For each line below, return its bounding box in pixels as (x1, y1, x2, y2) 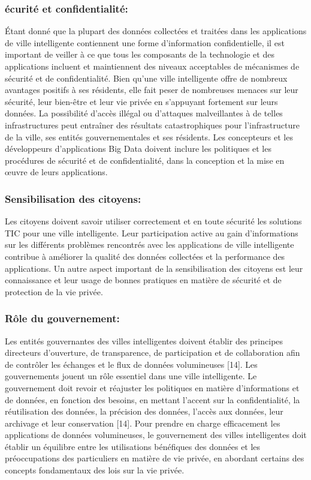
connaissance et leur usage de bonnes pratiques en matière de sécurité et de (5, 274, 282, 286)
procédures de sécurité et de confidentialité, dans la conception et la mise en (5, 154, 285, 166)
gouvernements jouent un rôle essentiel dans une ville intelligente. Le (5, 370, 257, 382)
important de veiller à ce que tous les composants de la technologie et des (5, 48, 274, 61)
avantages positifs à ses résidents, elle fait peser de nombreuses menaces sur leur (5, 83, 298, 96)
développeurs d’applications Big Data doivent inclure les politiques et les (5, 142, 271, 155)
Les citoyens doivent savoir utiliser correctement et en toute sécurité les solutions (5, 215, 302, 227)
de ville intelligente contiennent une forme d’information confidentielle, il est (5, 36, 285, 49)
